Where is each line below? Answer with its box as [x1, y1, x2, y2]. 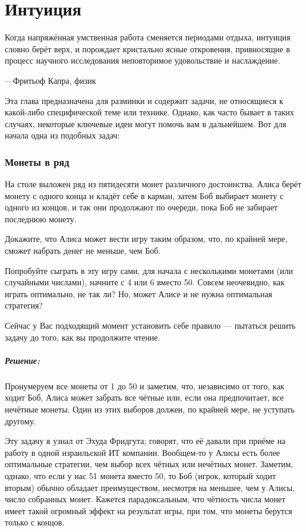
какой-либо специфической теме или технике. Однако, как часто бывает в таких [5, 106, 294, 118]
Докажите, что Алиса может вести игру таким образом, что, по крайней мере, [5, 232, 288, 245]
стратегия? [5, 299, 43, 311]
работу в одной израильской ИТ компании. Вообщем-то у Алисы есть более [5, 446, 280, 458]
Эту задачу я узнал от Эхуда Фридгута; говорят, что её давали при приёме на [5, 435, 286, 447]
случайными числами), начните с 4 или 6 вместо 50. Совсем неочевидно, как [5, 276, 285, 288]
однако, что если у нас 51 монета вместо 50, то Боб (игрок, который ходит [5, 469, 276, 481]
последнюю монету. [5, 212, 77, 225]
